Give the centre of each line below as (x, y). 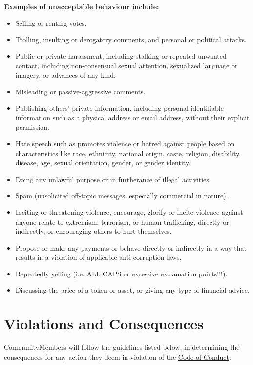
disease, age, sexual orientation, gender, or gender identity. (103, 163)
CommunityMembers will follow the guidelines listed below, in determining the (122, 347)
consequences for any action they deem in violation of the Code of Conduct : (117, 356)
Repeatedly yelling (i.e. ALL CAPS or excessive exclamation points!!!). (121, 273)
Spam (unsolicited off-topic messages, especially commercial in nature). (122, 195)
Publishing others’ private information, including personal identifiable (119, 108)
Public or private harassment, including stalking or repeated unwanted (121, 56)
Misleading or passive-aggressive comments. (80, 91)
